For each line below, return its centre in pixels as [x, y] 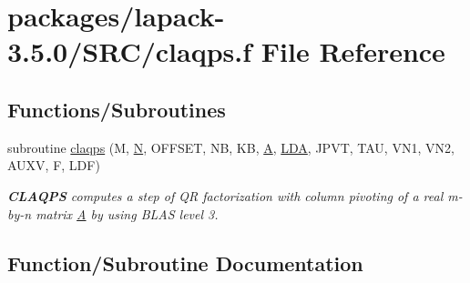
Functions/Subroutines [117, 109]
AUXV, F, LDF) [54, 165]
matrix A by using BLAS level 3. [127, 213]
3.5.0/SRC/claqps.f [130, 51]
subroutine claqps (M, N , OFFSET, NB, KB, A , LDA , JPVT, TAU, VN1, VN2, [231, 147]
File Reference [353, 51]
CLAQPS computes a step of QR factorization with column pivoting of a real [225, 195]
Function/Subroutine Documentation [185, 263]
